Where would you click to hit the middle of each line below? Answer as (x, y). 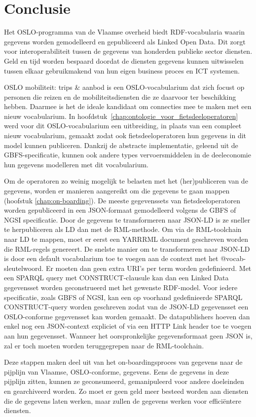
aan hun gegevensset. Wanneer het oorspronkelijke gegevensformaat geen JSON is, (128, 335)
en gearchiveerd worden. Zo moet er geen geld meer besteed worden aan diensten (126, 391)
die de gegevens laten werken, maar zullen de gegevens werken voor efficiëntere (123, 400)
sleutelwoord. (24, 268)
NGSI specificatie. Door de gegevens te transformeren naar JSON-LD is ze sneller (127, 219)
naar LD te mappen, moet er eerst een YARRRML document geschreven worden (126, 239)
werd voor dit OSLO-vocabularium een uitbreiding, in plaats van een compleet (123, 126)
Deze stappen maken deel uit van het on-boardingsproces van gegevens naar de (123, 362)
